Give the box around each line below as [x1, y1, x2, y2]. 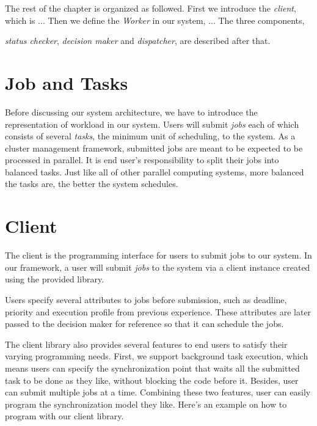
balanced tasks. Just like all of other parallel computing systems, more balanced [5, 165, 304, 178]
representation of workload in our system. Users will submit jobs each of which [5, 117, 299, 130]
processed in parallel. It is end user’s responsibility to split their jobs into [5, 153, 279, 166]
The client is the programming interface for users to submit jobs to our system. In [5, 249, 312, 262]
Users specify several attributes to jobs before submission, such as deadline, [5, 293, 287, 306]
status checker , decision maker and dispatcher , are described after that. [5, 34, 271, 47]
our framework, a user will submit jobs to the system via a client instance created [5, 260, 310, 273]
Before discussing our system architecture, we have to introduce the [5, 105, 258, 118]
